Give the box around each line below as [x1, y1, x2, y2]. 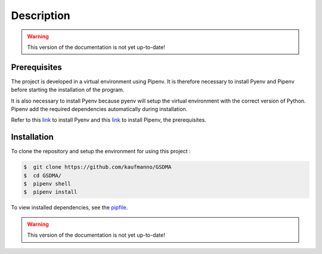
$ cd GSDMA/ [23, 172, 62, 179]
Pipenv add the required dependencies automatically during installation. [11, 106, 188, 113]
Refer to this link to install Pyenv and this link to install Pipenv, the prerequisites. [11, 116, 207, 123]
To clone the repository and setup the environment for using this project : [11, 148, 191, 155]
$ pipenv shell [23, 181, 72, 187]
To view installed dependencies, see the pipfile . [11, 204, 128, 211]
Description [11, 9, 71, 22]
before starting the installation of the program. [11, 86, 125, 94]
